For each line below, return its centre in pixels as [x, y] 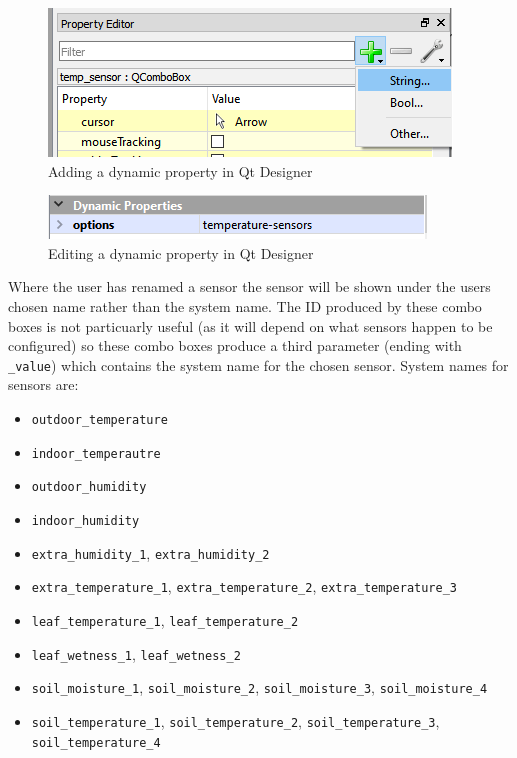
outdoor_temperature [99, 420]
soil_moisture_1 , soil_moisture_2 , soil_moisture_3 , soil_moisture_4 [259, 687]
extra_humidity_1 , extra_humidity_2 [150, 552]
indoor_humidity [85, 520]
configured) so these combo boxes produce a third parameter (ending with [235, 345]
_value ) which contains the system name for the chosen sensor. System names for [258, 364]
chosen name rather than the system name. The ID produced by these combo [245, 305]
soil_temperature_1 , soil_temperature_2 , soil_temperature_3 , [235, 720]
